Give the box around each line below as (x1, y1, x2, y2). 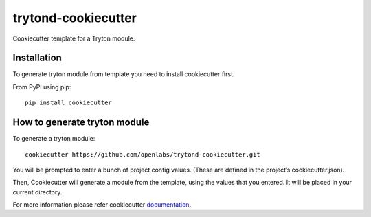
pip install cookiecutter (25, 99, 113, 106)
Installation (12, 52, 62, 64)
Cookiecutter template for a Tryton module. (12, 34, 135, 43)
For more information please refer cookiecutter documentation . (12, 201, 192, 209)
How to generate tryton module (12, 117, 150, 128)
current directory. (12, 187, 63, 196)
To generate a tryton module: (12, 135, 95, 143)
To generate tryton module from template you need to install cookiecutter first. (12, 70, 235, 78)
